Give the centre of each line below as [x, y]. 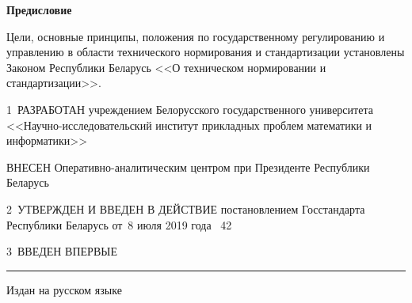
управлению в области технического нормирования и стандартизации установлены [206, 52]
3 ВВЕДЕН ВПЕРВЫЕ [62, 251]
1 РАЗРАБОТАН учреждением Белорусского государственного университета [190, 109]
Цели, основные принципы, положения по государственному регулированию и [196, 36]
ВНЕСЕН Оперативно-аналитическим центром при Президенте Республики [188, 167]
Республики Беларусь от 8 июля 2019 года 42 [119, 224]
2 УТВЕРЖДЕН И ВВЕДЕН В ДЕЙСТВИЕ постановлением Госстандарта [186, 208]
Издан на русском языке [64, 289]
